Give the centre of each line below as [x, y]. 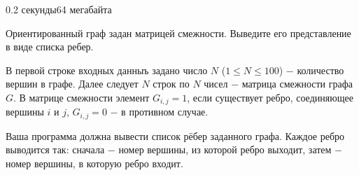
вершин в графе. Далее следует [72, 84]
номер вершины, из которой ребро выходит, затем [225, 149]
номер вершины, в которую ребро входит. [94, 163]
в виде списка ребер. [50, 47]
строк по [171, 84]
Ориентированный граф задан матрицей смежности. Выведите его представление [178, 33]
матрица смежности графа [297, 84]
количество [321, 70]
